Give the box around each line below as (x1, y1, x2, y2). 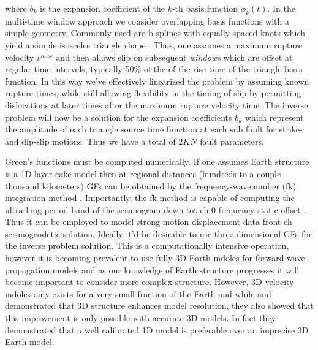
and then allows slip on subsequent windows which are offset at (56, 50, 293, 63)
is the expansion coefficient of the (40, 2, 165, 14)
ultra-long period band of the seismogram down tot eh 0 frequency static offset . (5, 203, 306, 216)
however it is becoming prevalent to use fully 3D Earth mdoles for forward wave (5, 251, 305, 264)
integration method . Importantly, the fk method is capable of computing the (5, 191, 295, 204)
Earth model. (5, 335, 55, 348)
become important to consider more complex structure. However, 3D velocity (5, 275, 294, 288)
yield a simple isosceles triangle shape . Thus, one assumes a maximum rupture (5, 38, 302, 51)
